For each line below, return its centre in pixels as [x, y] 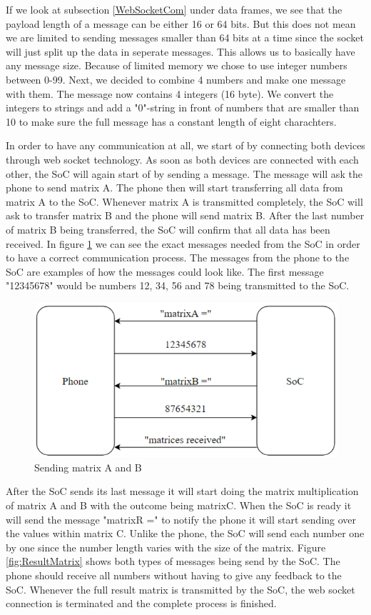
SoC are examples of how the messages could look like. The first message [165, 271]
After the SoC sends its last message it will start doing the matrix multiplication [182, 491]
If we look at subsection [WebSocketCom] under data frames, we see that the [174, 9]
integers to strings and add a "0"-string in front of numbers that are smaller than [183, 107]
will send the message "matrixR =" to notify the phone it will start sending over [181, 519]
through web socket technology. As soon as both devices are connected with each [182, 159]
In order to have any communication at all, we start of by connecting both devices [185, 145]
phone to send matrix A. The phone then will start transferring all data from [174, 187]
